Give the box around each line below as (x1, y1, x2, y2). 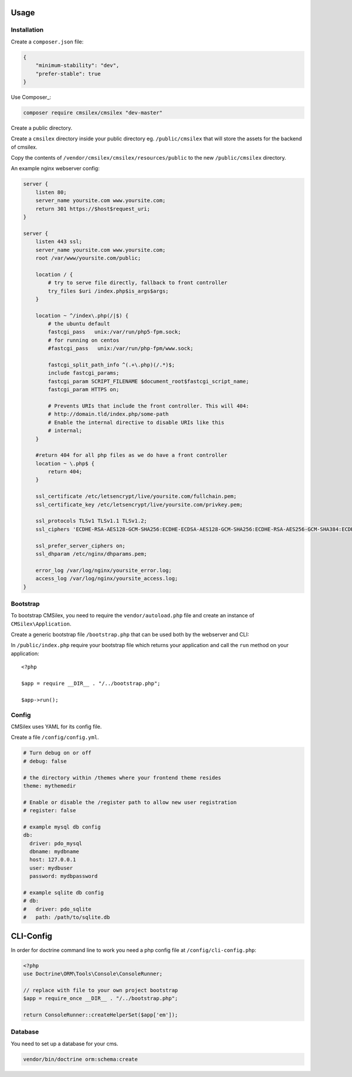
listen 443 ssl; (35, 238, 82, 245)
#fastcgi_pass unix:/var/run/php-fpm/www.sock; (48, 345, 194, 352)
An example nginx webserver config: (11, 165, 100, 172)
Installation (11, 26, 44, 34)
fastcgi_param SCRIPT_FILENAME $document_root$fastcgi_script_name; (48, 378, 249, 385)
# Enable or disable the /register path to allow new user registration (23, 799, 237, 806)
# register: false (23, 807, 76, 814)
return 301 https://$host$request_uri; (35, 206, 151, 212)
